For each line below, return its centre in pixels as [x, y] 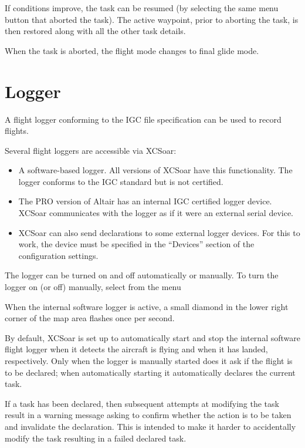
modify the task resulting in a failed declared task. [96, 438]
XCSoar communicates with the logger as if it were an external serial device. [156, 213]
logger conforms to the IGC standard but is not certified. [121, 181]
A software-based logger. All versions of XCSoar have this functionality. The [155, 170]
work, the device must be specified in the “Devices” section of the [136, 244]
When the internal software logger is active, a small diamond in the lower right [147, 306]
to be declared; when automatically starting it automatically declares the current [150, 372]
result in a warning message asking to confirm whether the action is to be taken [148, 415]
